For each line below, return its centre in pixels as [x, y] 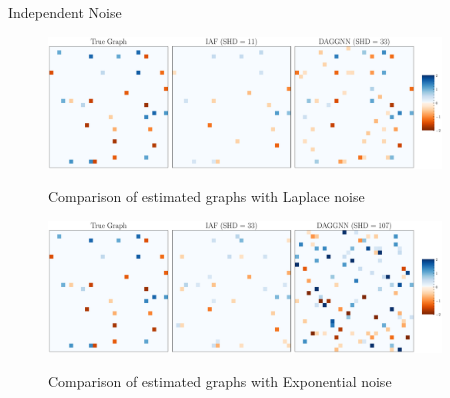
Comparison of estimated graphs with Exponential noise [220, 380]
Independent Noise [65, 12]
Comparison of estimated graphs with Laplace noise [206, 196]
